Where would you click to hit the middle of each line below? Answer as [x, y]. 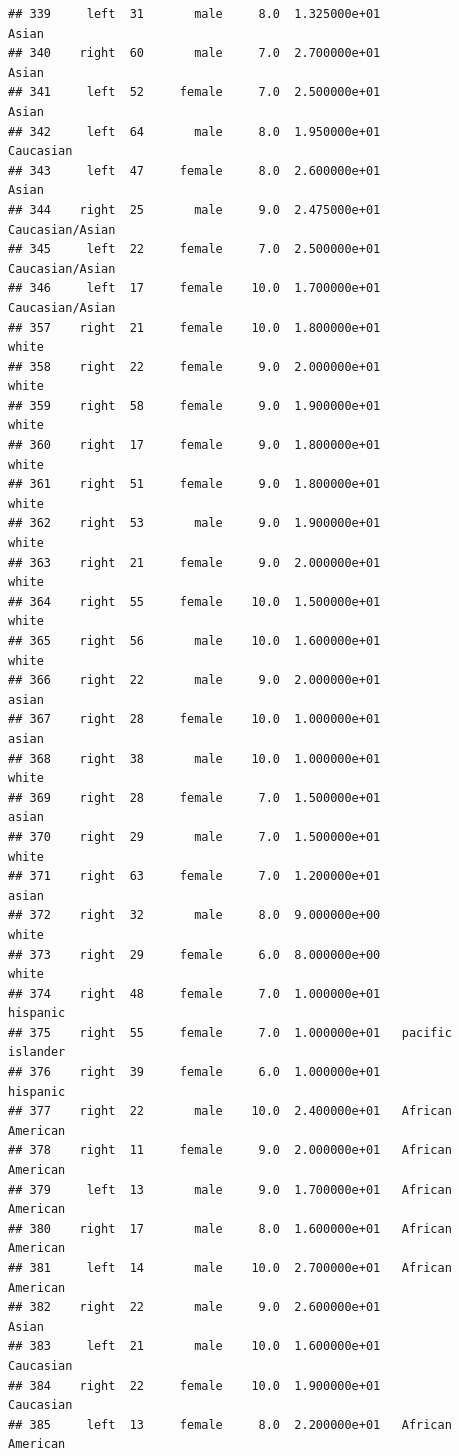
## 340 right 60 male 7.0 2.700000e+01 [194, 53]
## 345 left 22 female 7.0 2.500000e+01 [194, 249]
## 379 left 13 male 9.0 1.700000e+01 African [230, 1189]
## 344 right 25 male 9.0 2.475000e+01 [194, 209]
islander [37, 1052]
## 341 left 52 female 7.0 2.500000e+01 [194, 92]
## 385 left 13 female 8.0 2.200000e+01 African [230, 1424]
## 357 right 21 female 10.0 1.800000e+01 [194, 327]
